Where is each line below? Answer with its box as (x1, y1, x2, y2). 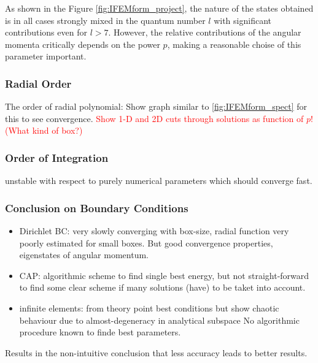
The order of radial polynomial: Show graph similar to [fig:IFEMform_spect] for (5, 100, 308, 113)
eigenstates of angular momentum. (19, 248, 149, 261)
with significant (214, 13, 271, 26)
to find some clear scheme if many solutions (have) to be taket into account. (19, 281, 306, 294)
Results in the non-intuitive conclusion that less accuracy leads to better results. (5, 346, 308, 359)
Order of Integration (5, 150, 109, 165)
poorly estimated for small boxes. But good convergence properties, (19, 236, 273, 249)
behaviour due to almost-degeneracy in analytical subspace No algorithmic (19, 313, 300, 326)
